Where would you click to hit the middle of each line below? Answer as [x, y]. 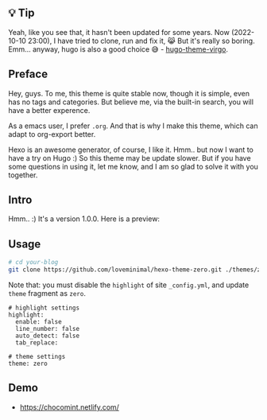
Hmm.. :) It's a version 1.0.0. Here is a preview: [84, 219]
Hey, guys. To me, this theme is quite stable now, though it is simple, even [129, 93]
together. [23, 175]
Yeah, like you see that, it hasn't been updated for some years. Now [119, 32]
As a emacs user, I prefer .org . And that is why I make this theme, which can [133, 126]
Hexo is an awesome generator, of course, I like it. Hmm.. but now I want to [131, 150]
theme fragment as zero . [47, 293]
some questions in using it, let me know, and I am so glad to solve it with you [133, 166]
